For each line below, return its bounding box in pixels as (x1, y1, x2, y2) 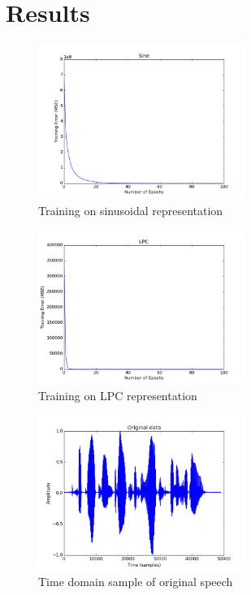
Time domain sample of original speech (38, 573, 233, 590)
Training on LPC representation (38, 387, 197, 404)
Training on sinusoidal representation (38, 201, 223, 218)
